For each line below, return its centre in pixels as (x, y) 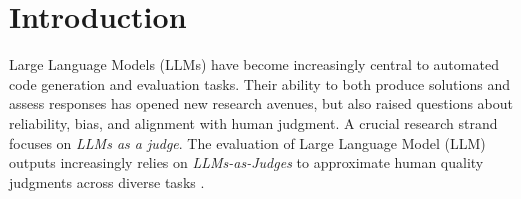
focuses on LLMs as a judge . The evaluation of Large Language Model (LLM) (247, 142)
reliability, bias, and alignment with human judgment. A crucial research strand (253, 122)
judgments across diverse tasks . (107, 181)
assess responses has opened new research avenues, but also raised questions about (261, 103)
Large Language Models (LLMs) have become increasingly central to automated (254, 64)
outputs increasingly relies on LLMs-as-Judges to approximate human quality (246, 162)
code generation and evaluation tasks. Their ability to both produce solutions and (259, 83)
